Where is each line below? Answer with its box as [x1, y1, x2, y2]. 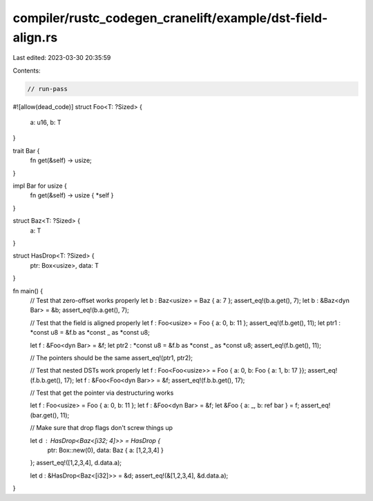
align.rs [12, 30, 58, 45]
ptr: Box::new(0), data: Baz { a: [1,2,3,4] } [47, 446, 164, 455]
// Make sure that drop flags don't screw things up [30, 424, 173, 432]
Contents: [12, 66, 41, 75]
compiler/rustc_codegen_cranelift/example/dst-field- [12, 10, 328, 26]
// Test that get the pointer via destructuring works [30, 389, 174, 397]
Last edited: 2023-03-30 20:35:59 [12, 54, 111, 62]
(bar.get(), [30, 411, 59, 419]
